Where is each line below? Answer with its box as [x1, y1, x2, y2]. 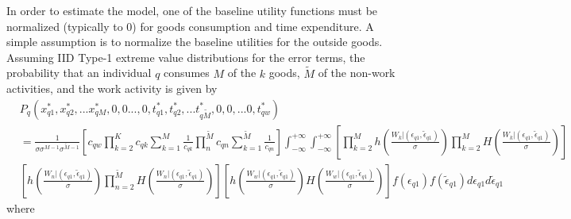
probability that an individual [6, 64, 152, 81]
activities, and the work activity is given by [6, 80, 218, 97]
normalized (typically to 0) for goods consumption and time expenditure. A [6, 17, 374, 34]
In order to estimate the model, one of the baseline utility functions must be [6, 2, 378, 18]
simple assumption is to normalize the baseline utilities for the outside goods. [6, 33, 383, 50]
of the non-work [318, 64, 395, 81]
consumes [164, 64, 210, 81]
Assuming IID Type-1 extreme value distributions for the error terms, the [6, 48, 365, 65]
